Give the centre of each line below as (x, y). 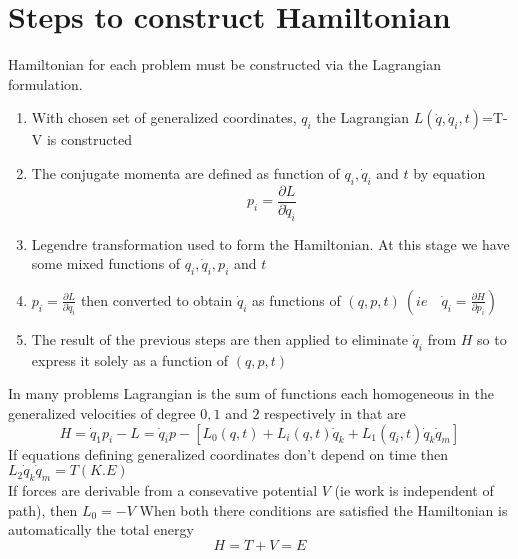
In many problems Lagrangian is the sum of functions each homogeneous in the (251, 393)
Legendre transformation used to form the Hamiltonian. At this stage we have (270, 243)
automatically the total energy (101, 529)
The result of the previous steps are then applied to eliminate (219, 338)
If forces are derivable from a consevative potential (163, 489)
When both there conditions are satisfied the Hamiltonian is (323, 509)
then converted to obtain (156, 299)
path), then (43, 509)
